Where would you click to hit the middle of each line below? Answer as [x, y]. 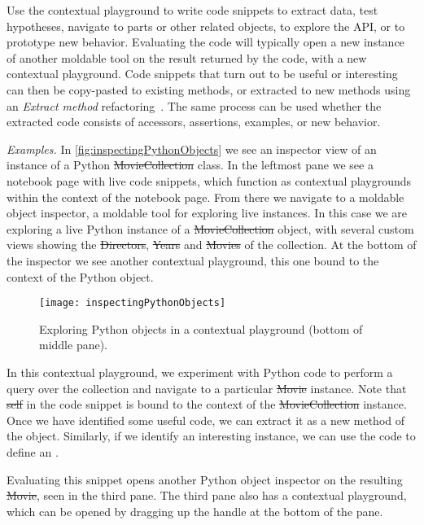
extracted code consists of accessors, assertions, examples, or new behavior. [194, 122]
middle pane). [74, 345]
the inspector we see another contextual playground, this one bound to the [193, 260]
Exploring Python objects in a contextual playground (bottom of [201, 328]
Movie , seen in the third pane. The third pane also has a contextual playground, [207, 495]
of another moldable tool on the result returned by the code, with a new [187, 57]
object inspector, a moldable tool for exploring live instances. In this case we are [207, 213]
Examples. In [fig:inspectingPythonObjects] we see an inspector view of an [192, 149]
